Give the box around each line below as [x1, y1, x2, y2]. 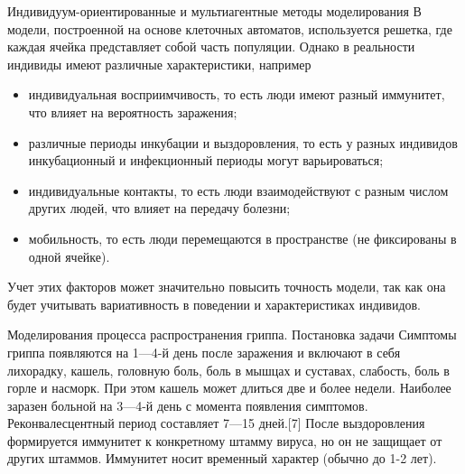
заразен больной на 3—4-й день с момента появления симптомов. [7, 395, 368, 414]
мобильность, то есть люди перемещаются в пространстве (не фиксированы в [28, 228, 457, 247]
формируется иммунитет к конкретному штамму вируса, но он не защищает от [7, 431, 442, 450]
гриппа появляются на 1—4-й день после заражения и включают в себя [7, 342, 401, 361]
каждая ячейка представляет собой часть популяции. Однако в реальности [7, 37, 415, 56]
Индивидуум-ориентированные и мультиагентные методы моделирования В [7, 2, 422, 20]
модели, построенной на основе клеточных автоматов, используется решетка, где [7, 19, 452, 38]
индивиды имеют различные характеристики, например [7, 54, 312, 73]
